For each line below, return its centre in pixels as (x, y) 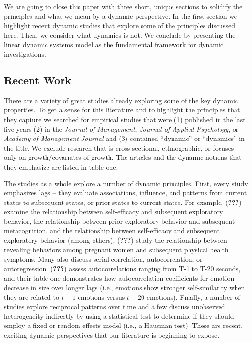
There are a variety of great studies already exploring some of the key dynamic (121, 100)
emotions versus (101, 297)
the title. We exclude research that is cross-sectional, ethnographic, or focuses (119, 148)
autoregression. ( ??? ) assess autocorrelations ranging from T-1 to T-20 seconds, (122, 268)
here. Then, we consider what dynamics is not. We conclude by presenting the (120, 35)
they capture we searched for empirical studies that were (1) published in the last (125, 119)
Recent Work (38, 80)
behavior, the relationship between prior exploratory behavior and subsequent (119, 221)
